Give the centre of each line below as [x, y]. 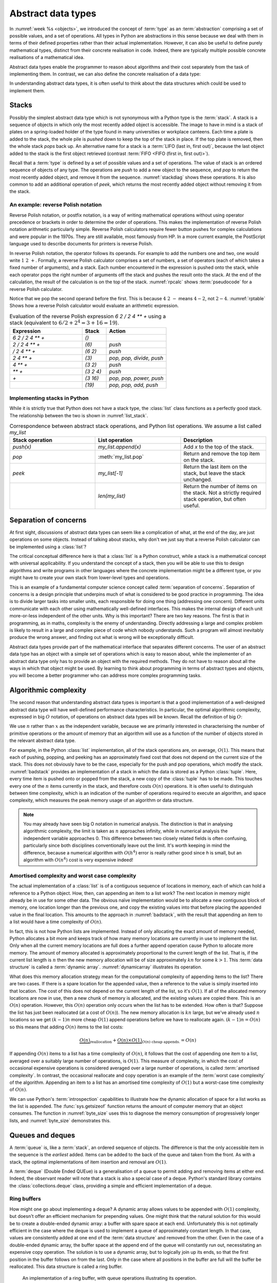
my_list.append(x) [120, 447]
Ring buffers [25, 1199]
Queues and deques [42, 1135]
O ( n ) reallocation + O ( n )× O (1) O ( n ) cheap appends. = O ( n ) [138, 1041]
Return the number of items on [220, 487]
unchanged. [198, 480]
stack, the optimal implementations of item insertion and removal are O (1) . [88, 1162]
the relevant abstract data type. [43, 741]
